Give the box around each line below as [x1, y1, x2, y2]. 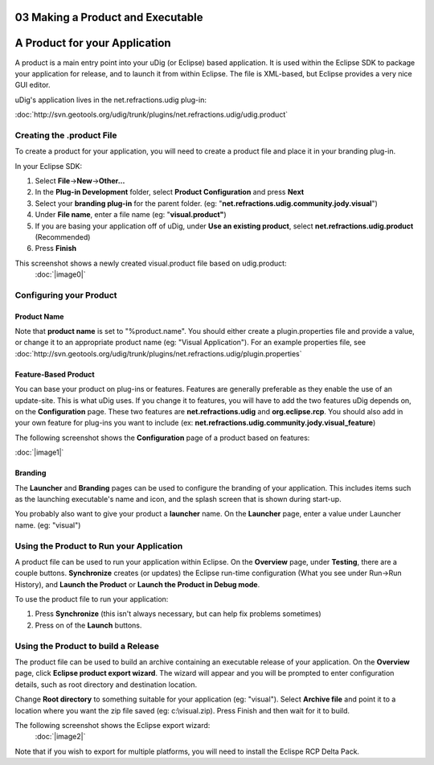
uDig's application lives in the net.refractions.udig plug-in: [14, 95, 207, 105]
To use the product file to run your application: [14, 594, 169, 604]
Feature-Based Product [14, 369, 96, 379]
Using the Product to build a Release [14, 640, 160, 652]
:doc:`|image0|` [35, 269, 86, 279]
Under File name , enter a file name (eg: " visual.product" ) [35, 210, 227, 220]
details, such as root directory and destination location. [14, 680, 197, 689]
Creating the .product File [14, 130, 117, 141]
